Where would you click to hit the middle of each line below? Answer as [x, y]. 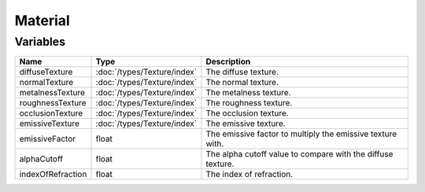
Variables [40, 42]
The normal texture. [242, 83]
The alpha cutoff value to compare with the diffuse [299, 154]
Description [228, 61]
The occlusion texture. [247, 113]
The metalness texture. [248, 93]
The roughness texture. [249, 103]
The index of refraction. [249, 175]
